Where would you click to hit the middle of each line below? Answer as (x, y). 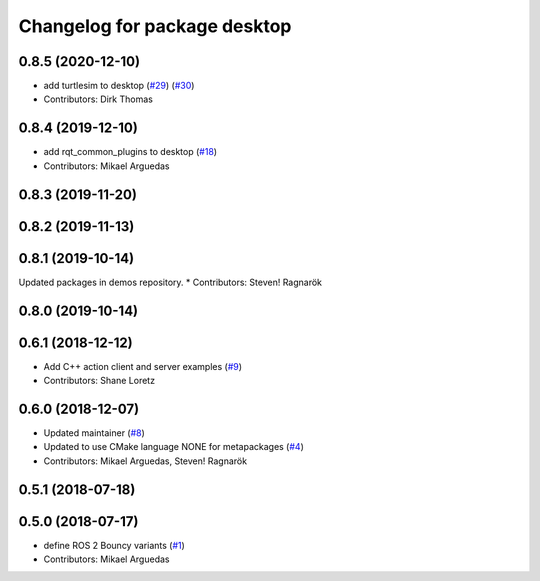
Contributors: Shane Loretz (99, 380)
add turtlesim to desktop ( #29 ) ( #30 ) (119, 86)
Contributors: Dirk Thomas (98, 99)
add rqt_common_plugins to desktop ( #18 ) (130, 152)
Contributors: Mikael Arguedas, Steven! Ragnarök (145, 461)
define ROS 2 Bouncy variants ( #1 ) (114, 545)
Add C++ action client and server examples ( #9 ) (143, 366)
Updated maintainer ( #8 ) (94, 432)
